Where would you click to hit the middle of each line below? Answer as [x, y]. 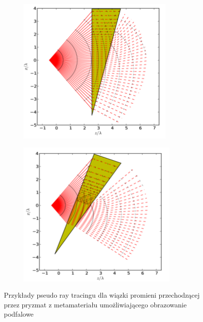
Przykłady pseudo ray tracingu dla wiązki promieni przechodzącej [102, 295]
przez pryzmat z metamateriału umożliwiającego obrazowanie [95, 304]
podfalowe [19, 314]
